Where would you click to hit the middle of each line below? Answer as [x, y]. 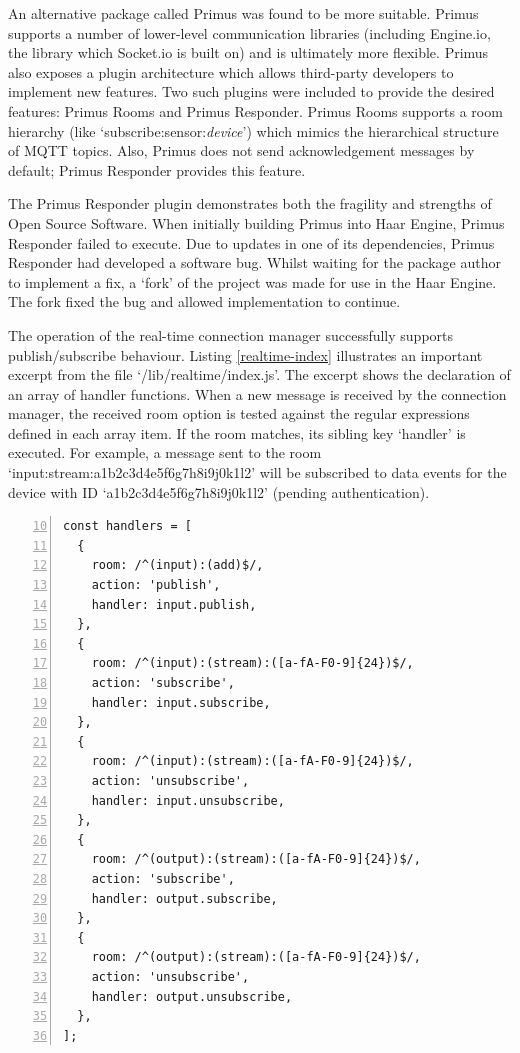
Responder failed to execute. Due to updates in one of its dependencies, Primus [251, 242]
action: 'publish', [156, 585]
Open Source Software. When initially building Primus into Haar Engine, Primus [256, 222]
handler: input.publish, [174, 604]
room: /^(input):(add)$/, [177, 565]
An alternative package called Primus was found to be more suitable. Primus [243, 13]
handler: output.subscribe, [184, 898]
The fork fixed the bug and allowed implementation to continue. [204, 301]
